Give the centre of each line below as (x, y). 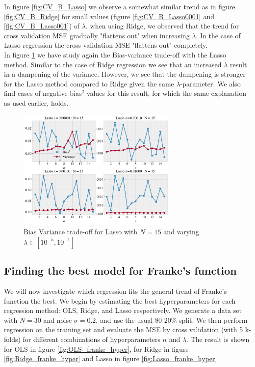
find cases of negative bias (43, 93)
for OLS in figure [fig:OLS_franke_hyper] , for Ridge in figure (96, 349)
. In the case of (218, 35)
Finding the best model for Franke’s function (120, 270)
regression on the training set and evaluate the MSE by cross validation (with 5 (124, 329)
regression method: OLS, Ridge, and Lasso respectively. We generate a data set (123, 310)
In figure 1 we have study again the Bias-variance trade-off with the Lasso (115, 54)
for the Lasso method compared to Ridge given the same (89, 83)
